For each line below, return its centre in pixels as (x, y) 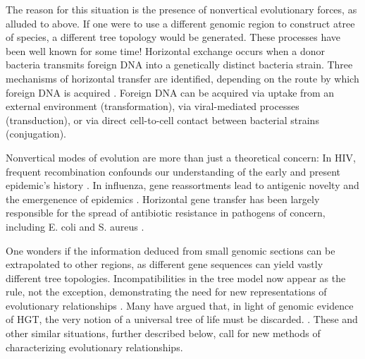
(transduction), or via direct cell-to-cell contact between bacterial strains (162, 120)
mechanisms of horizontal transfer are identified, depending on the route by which (182, 78)
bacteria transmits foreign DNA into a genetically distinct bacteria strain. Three (179, 65)
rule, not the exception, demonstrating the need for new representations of (166, 292)
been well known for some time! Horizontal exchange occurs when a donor (165, 50)
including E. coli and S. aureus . (75, 226)
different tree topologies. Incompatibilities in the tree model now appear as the (176, 278)
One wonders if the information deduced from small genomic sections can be (171, 250)
